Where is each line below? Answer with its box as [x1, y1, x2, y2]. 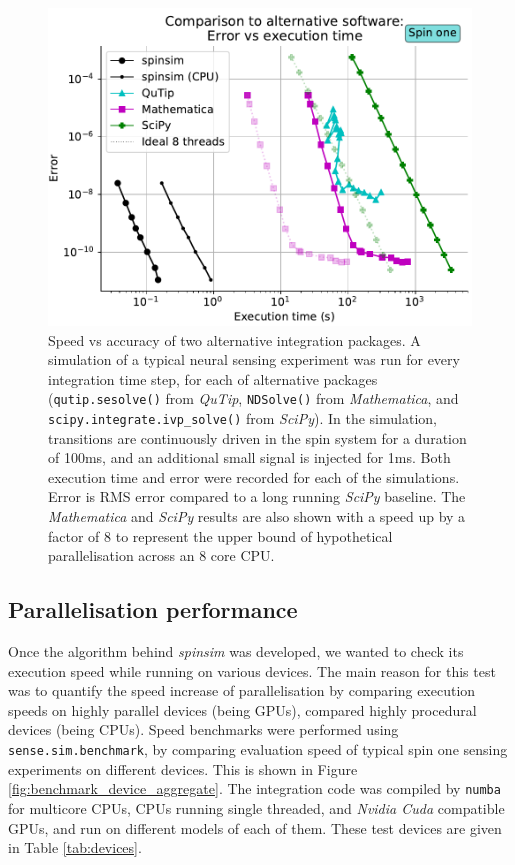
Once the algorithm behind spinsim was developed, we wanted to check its [8, 641, 464, 662]
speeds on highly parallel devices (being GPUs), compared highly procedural [8, 699, 477, 720]
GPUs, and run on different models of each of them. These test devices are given [8, 817, 502, 838]
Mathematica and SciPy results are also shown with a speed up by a [48, 506, 466, 527]
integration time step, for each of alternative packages [48, 368, 378, 389]
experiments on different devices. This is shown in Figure [8, 758, 358, 779]
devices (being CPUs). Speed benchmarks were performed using [8, 719, 399, 740]
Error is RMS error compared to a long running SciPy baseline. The [48, 486, 466, 507]
